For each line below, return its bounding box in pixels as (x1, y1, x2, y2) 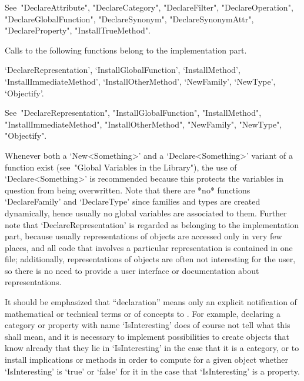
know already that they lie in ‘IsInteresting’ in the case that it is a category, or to (5, 342, 299, 354)
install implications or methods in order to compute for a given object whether (5, 353, 288, 366)
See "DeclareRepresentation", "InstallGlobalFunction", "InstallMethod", (5, 106, 262, 119)
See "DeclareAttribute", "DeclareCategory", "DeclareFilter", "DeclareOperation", (5, 1, 293, 13)
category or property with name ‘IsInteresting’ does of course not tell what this (5, 319, 290, 331)
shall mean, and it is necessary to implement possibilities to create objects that (5, 330, 290, 342)
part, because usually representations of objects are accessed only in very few (5, 230, 282, 242)
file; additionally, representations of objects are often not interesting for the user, (5, 253, 296, 265)
